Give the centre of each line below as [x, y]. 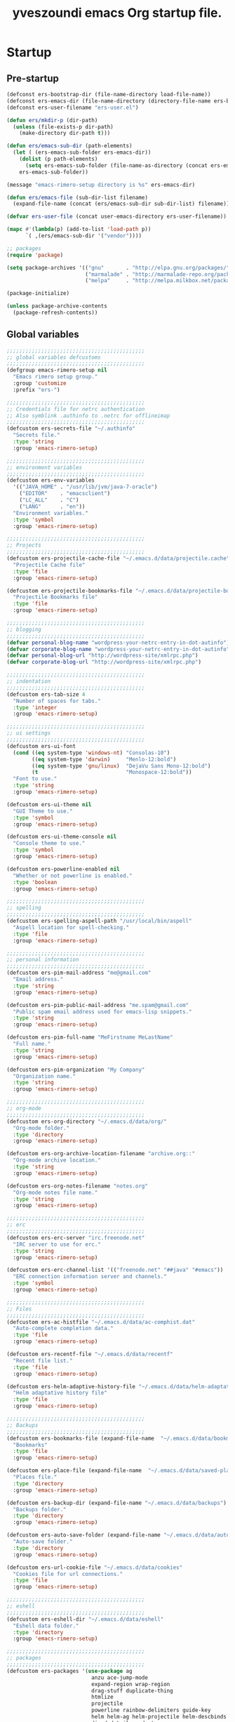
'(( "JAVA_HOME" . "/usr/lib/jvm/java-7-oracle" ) [85, 487]
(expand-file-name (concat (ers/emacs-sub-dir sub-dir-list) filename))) [123, 204]
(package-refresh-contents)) [55, 313]
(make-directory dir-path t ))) [65, 133]
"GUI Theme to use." [43, 811]
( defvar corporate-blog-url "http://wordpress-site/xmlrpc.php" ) [104, 662]
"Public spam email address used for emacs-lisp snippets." [102, 1012]
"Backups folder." [40, 1509]
